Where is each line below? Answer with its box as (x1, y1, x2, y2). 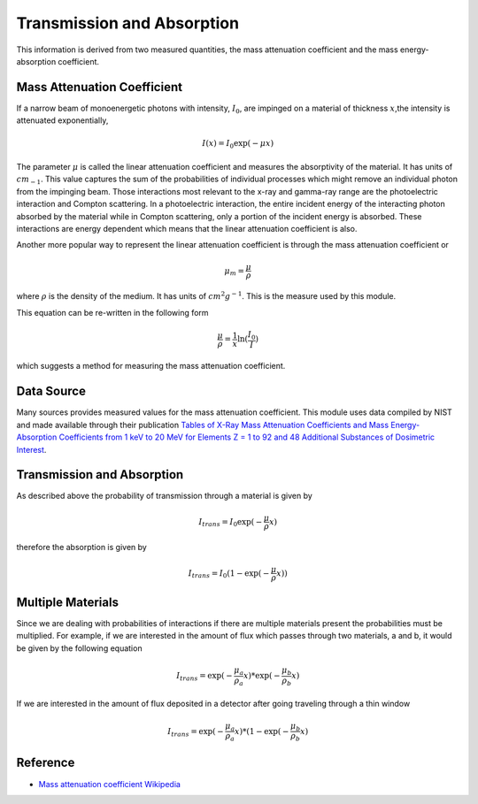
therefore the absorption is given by (16, 542, 148, 553)
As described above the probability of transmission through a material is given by (16, 491, 313, 502)
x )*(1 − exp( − (235, 726, 289, 736)
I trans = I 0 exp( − (198, 517, 263, 528)
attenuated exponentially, (16, 115, 109, 126)
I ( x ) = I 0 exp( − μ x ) (202, 138, 274, 150)
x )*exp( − (243, 670, 281, 681)
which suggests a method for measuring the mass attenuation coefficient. (16, 361, 286, 371)
